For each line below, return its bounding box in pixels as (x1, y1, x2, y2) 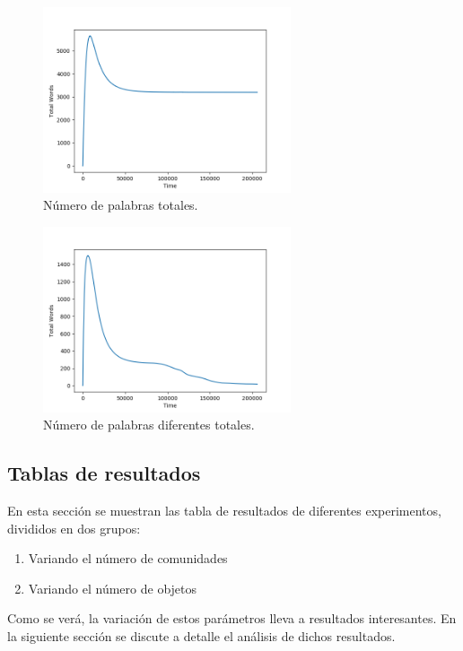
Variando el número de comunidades (28, 549, 228, 568)
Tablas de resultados (7, 459, 201, 487)
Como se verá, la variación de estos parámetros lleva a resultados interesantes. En (7, 609, 457, 628)
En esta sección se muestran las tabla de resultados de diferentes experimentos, (7, 500, 441, 519)
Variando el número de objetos (28, 578, 197, 597)
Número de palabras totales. (43, 195, 198, 214)
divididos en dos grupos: (7, 518, 141, 537)
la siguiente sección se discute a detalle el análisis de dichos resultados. (7, 626, 396, 645)
